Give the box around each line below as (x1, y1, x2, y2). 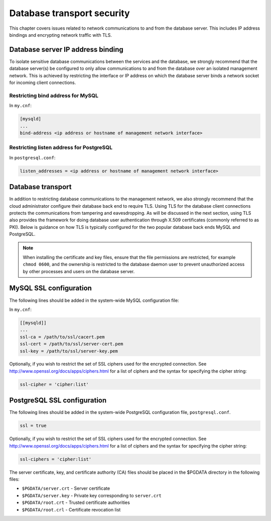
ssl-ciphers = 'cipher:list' (20, 456, 92, 462)
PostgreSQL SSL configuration (9, 396, 107, 405)
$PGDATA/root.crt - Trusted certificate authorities (22, 499, 130, 505)
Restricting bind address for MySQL (9, 92, 99, 99)
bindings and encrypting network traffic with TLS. (9, 32, 112, 38)
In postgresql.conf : (9, 154, 56, 160)
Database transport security (9, 8, 130, 19)
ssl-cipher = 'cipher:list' (20, 381, 89, 387)
